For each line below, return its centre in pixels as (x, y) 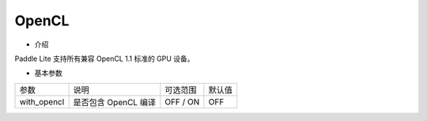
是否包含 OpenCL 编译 (114, 102)
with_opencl (42, 101)
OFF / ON (182, 101)
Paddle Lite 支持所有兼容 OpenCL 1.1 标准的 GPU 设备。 (104, 59)
